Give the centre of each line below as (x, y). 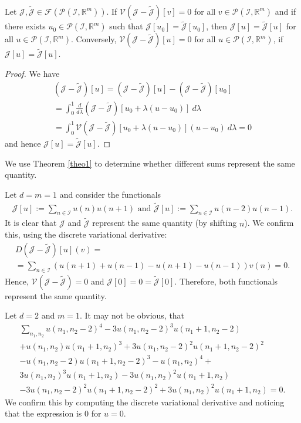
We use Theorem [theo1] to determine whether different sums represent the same (150, 163)
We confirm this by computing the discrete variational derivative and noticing (145, 402)
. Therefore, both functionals (226, 281)
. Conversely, (94, 39)
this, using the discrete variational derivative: (86, 234)
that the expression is (43, 413)
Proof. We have (32, 74)
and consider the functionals (110, 194)
